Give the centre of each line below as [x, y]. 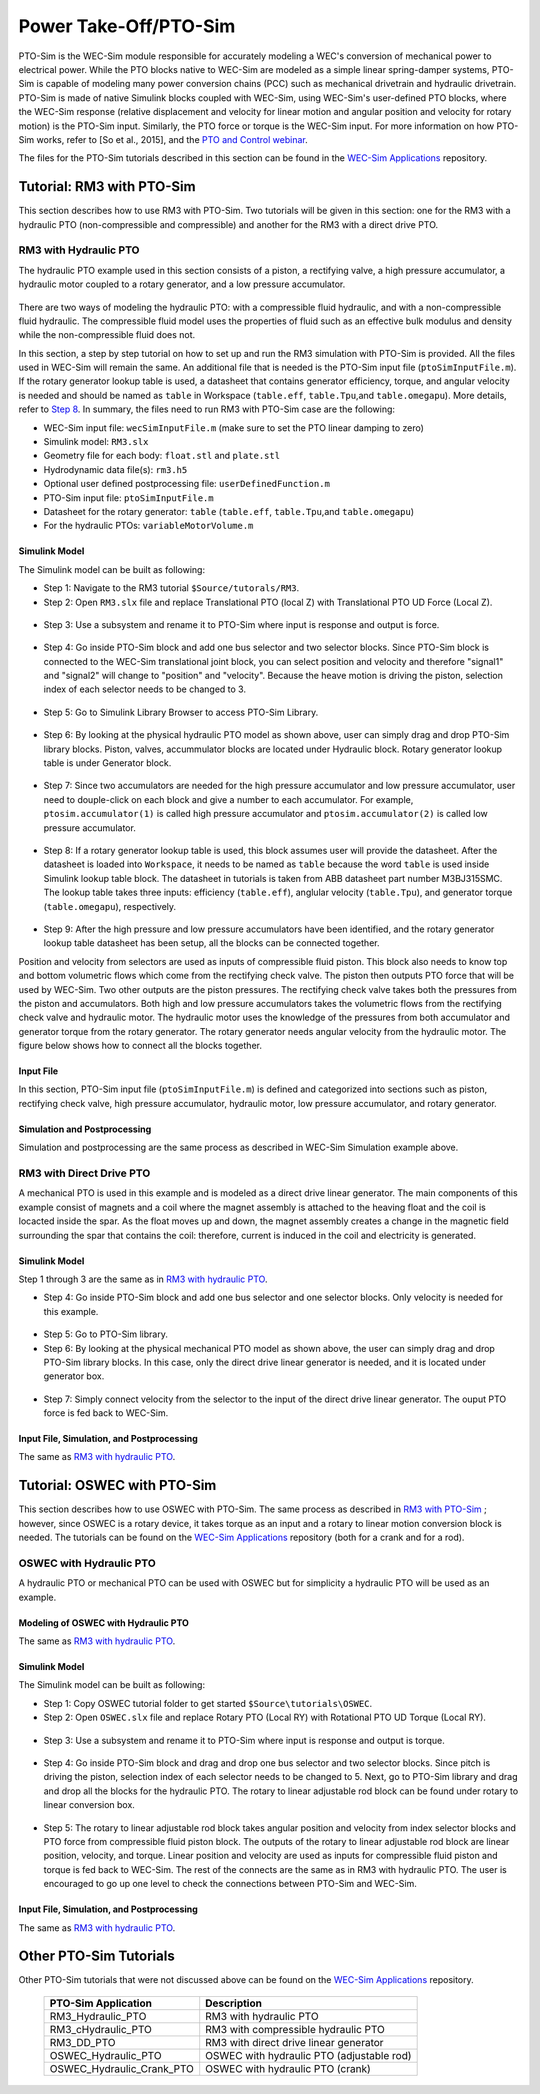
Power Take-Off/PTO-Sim [127, 26]
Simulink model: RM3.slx [96, 442]
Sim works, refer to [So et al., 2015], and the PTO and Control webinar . [163, 139]
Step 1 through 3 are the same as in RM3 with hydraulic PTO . [143, 1279]
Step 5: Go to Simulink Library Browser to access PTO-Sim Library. [181, 712]
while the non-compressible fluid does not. [107, 335]
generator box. [74, 1376]
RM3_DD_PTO [82, 2042]
